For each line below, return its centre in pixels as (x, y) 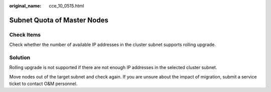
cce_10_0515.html (66, 6)
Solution (20, 57)
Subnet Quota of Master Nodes (59, 20)
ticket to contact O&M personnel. (43, 84)
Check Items (25, 34)
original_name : (25, 6)
